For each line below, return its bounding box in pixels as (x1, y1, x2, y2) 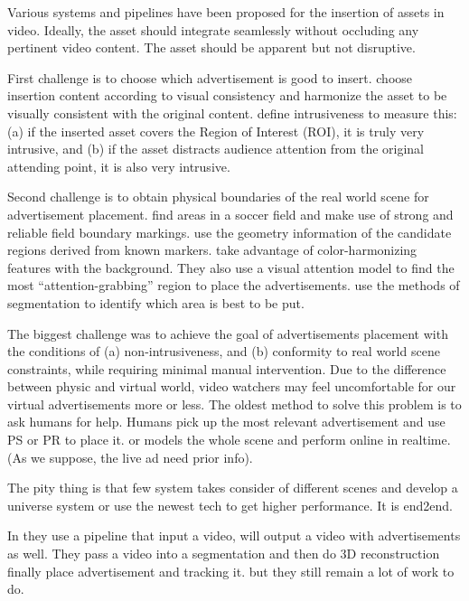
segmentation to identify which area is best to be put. (7, 293, 305, 312)
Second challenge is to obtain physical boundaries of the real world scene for (7, 187, 429, 206)
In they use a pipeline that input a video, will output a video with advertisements (7, 526, 461, 545)
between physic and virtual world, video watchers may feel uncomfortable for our (7, 377, 456, 396)
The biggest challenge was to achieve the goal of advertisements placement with (7, 324, 448, 343)
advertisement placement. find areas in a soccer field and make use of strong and (7, 204, 454, 223)
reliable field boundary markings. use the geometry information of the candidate (7, 222, 452, 241)
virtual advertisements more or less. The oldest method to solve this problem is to (7, 394, 462, 413)
